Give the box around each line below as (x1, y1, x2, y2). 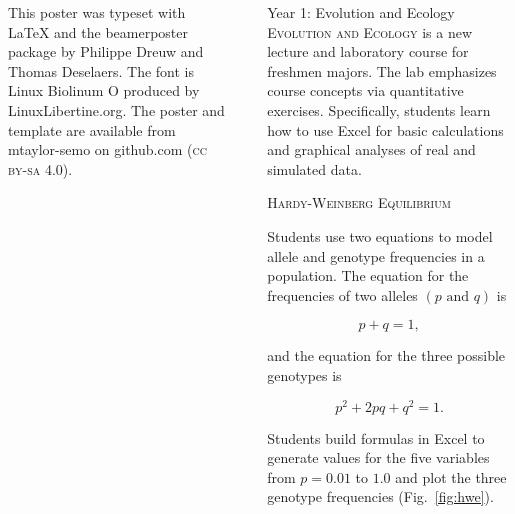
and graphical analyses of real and (267, 139, 476, 160)
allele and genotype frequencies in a (267, 245, 485, 266)
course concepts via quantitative (267, 80, 464, 101)
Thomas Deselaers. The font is (8, 60, 195, 81)
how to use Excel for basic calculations (267, 119, 504, 140)
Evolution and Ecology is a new (267, 21, 472, 42)
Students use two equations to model (267, 225, 493, 246)
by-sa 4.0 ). (8, 158, 73, 179)
